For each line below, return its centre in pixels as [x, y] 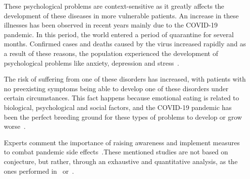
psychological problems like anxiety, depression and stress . [92, 62]
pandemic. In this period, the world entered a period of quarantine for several [119, 34]
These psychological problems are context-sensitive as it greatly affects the [114, 6]
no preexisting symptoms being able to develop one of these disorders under [116, 88]
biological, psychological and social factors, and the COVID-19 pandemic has [118, 107]
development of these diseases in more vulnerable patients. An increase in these [121, 15]
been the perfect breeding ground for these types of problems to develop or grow [123, 117]
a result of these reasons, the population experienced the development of [111, 53]
